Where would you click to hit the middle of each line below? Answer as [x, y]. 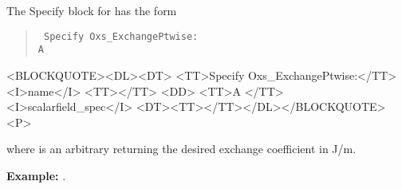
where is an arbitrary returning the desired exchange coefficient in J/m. [181, 149]
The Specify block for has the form [92, 10]
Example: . [36, 175]
